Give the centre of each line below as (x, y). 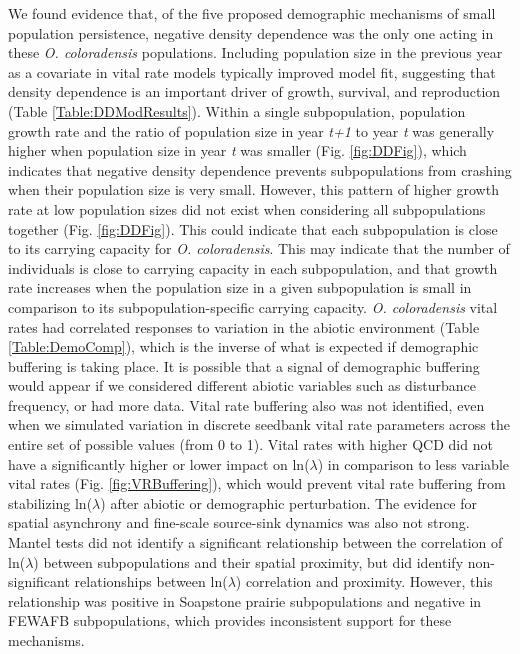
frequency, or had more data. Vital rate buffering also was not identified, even (246, 404)
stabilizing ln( (50, 502)
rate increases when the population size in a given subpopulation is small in (240, 287)
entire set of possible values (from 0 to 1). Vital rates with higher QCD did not (250, 444)
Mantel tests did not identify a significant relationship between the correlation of (255, 542)
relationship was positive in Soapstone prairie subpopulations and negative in (245, 600)
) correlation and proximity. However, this (364, 581)
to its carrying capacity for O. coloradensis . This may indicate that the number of (259, 248)
